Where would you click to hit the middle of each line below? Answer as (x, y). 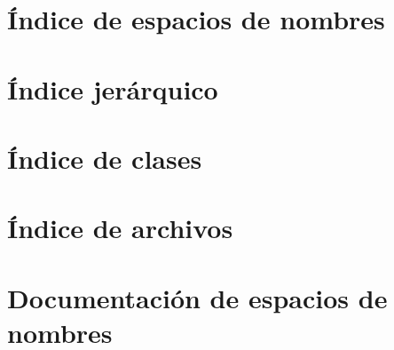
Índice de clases (105, 158)
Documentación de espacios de (197, 297)
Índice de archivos (120, 228)
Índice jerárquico (113, 88)
